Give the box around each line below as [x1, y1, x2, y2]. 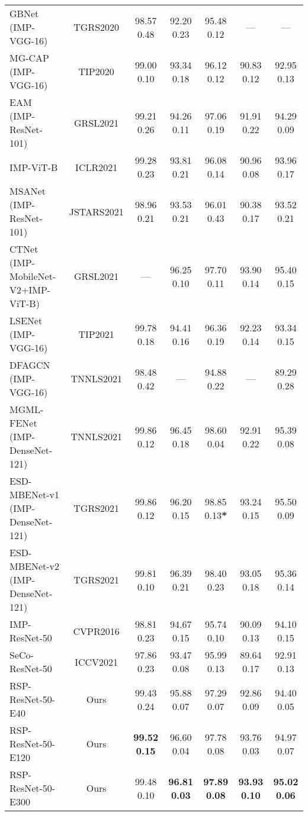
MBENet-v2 [9, 559, 60, 573]
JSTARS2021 [69, 204, 124, 218]
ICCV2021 [75, 654, 118, 669]
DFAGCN [9, 358, 50, 372]
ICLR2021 [75, 160, 118, 174]
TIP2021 [78, 327, 114, 341]
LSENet [9, 314, 43, 327]
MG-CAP [9, 51, 50, 64]
